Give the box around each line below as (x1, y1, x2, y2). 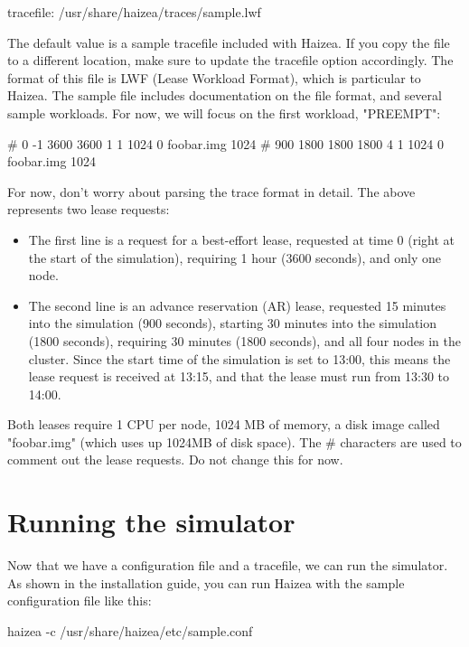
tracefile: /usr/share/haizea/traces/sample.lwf (7, 3, 261, 21)
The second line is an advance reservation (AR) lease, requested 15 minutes (28, 295, 446, 314)
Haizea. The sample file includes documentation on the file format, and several (7, 86, 442, 105)
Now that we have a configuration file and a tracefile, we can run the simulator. (7, 556, 448, 575)
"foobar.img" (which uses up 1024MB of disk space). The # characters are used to (7, 432, 462, 451)
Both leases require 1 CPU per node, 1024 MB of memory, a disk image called (7, 415, 440, 434)
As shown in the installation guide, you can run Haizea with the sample (7, 573, 405, 592)
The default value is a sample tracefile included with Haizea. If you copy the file (7, 33, 450, 52)
